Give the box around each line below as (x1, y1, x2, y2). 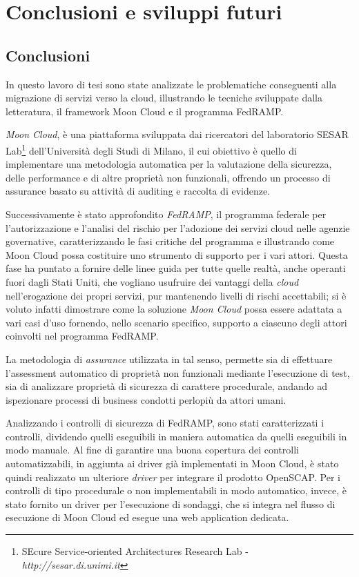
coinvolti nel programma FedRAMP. (6, 329, 159, 343)
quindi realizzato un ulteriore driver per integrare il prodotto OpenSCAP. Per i (6, 469, 340, 484)
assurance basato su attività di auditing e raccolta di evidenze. (6, 184, 271, 198)
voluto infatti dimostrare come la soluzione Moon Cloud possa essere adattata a (6, 302, 342, 316)
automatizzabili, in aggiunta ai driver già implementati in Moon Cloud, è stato (6, 456, 339, 471)
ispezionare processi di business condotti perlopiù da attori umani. (6, 392, 287, 407)
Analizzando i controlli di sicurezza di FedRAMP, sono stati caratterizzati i (6, 415, 324, 430)
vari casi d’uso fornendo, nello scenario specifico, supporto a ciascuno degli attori (6, 315, 347, 329)
